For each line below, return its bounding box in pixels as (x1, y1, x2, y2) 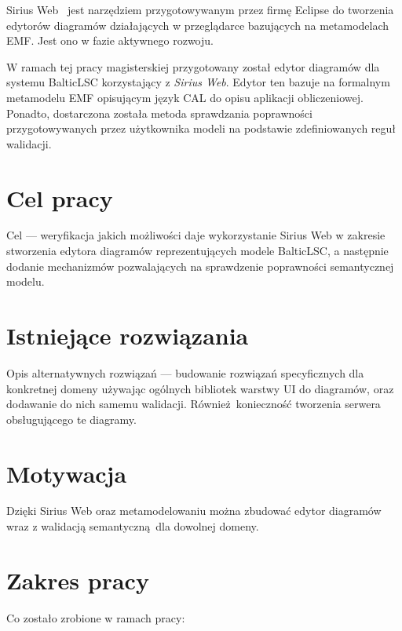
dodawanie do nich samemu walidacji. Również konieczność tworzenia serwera (6, 396, 381, 412)
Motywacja (6, 457, 127, 489)
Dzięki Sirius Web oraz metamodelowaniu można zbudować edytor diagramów (6, 502, 382, 519)
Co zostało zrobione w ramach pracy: (6, 609, 185, 626)
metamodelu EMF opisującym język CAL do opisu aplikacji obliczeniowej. (6, 89, 364, 105)
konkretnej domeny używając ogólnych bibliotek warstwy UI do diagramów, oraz (6, 380, 394, 396)
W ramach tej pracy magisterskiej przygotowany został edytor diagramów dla (6, 58, 380, 75)
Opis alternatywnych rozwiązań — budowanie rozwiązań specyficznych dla (6, 364, 364, 381)
